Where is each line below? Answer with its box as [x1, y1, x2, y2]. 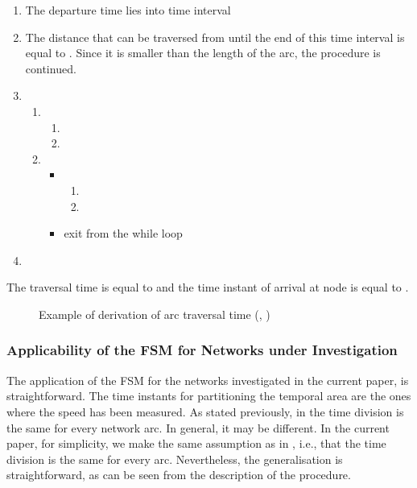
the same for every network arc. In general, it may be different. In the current [6, 419, 390, 436]
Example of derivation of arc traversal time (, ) [39, 305, 270, 322]
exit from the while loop [64, 225, 183, 242]
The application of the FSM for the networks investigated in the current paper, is [6, 371, 409, 388]
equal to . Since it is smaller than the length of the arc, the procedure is [25, 44, 381, 61]
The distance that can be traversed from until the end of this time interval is [25, 28, 405, 45]
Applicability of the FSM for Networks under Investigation [6, 340, 398, 360]
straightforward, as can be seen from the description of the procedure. [6, 466, 351, 483]
